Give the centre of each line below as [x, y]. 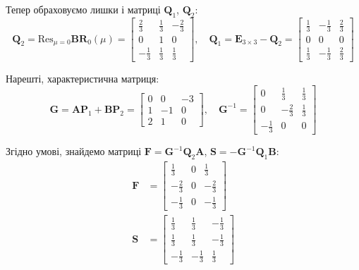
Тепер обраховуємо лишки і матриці [83, 9]
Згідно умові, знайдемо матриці [74, 151]
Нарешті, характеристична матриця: [83, 78]
